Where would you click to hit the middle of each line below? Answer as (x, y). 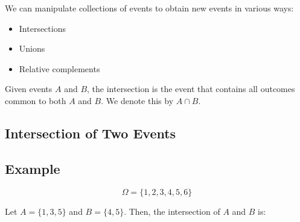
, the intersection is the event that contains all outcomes (191, 89)
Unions (32, 48)
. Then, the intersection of (172, 211)
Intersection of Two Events (91, 133)
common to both (36, 100)
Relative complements (59, 68)
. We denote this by (137, 100)
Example (33, 168)
